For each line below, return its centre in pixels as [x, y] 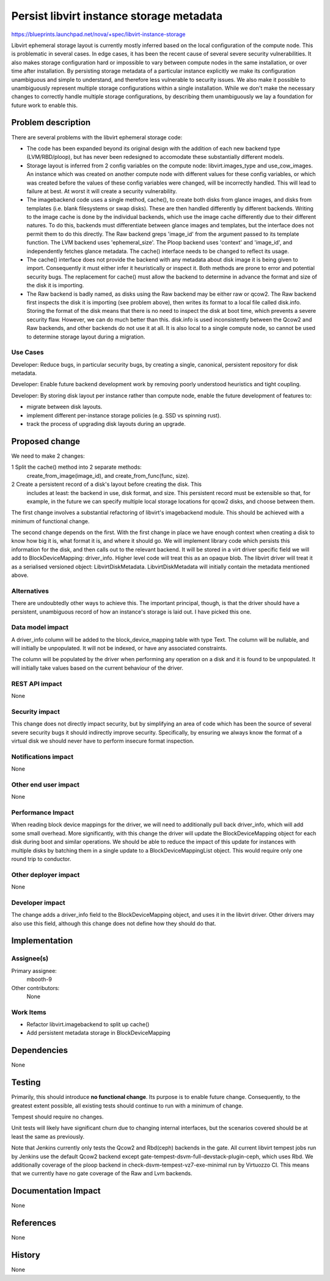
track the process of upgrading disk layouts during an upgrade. [106, 424]
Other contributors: [35, 988]
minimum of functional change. [50, 521]
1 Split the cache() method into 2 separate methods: [76, 467]
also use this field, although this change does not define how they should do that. [114, 923]
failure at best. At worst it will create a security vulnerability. [102, 191]
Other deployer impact [46, 875]
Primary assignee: [34, 971]
